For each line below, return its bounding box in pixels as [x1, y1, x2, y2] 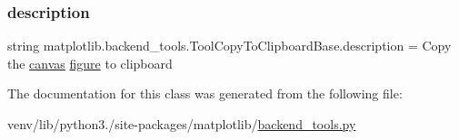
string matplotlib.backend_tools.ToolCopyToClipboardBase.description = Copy [7, 36, 452, 55]
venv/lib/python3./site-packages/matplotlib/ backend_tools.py [7, 115, 356, 133]
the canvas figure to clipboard [7, 53, 173, 72]
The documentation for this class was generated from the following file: [7, 84, 403, 103]
